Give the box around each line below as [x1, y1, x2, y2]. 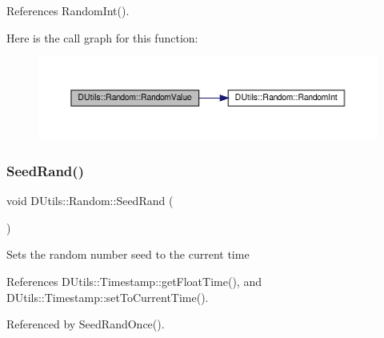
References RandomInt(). [6, 2, 130, 18]
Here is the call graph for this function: [6, 29, 198, 46]
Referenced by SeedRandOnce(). [6, 316, 165, 332]
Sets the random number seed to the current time [6, 246, 250, 263]
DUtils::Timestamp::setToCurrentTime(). [6, 288, 209, 305]
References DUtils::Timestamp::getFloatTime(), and [6, 272, 262, 289]
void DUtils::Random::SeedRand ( [6, 192, 174, 209]
